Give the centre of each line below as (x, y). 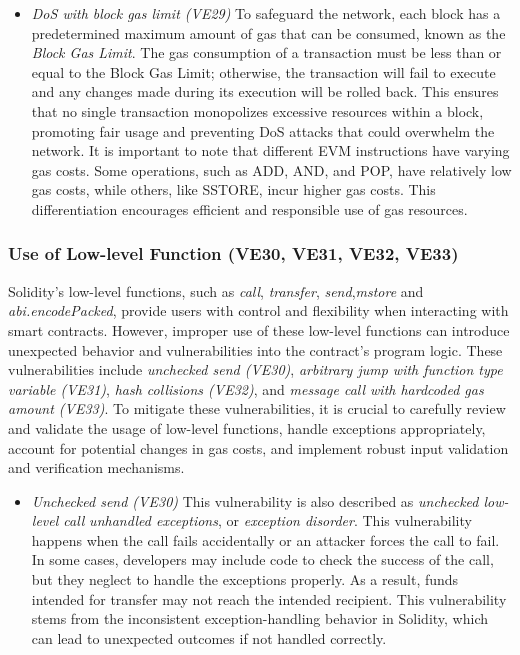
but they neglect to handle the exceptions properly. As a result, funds (245, 579)
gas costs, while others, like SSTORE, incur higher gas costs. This (233, 189)
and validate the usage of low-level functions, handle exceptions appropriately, (247, 427)
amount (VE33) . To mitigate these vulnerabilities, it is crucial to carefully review (257, 408)
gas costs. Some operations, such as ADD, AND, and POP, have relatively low (271, 169)
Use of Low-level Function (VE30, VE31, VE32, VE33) (233, 253)
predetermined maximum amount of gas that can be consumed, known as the (268, 32)
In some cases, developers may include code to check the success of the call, (262, 559)
